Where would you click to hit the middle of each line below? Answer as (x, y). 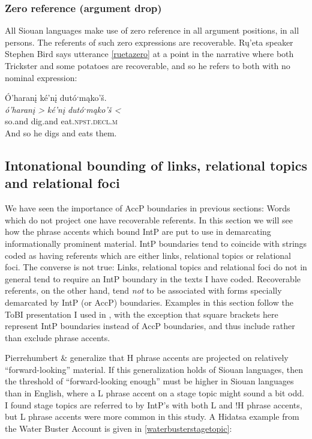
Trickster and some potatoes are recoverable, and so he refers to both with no (148, 65)
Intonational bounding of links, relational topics (156, 165)
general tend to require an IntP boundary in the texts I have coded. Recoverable (153, 278)
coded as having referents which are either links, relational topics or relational (148, 255)
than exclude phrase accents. (58, 337)
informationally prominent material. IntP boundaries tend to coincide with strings (156, 243)
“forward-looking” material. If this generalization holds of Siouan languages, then (154, 369)
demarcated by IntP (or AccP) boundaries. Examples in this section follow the (149, 302)
